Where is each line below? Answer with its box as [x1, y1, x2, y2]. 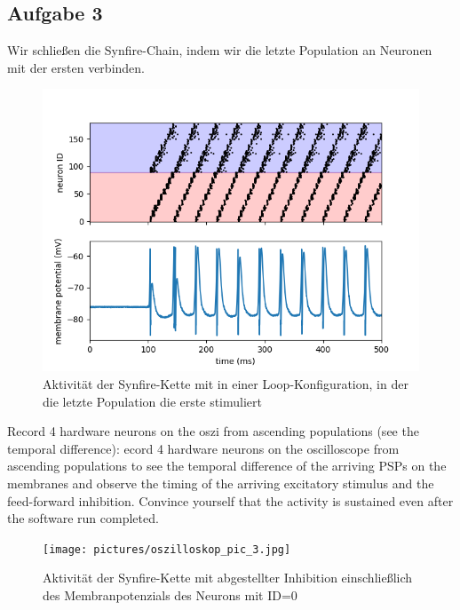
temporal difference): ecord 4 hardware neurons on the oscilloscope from [7, 439, 400, 457]
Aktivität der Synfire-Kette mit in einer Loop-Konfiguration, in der [43, 374, 408, 392]
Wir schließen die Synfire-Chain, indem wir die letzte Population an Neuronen [7, 41, 432, 59]
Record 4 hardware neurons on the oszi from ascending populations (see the [7, 422, 419, 440]
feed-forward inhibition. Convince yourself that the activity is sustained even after [7, 491, 454, 510]
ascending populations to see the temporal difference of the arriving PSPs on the [7, 456, 447, 475]
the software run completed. [7, 509, 159, 527]
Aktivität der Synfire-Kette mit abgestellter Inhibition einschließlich [43, 568, 413, 587]
